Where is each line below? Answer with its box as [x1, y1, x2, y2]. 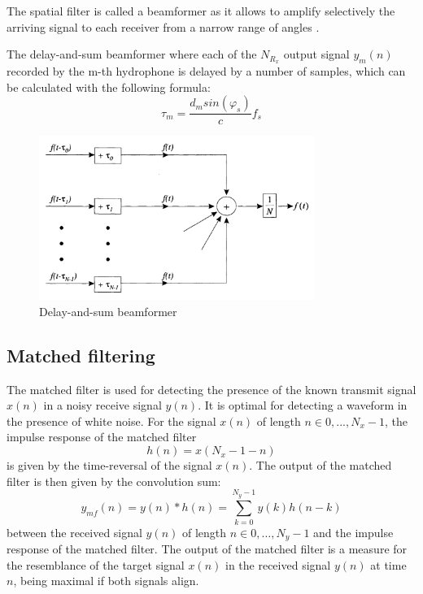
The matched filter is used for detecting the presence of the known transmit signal [7, 380, 416, 397]
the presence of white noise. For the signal [7, 412, 216, 429]
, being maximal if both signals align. [13, 572, 199, 589]
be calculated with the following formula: [7, 78, 211, 95]
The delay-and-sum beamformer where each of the [7, 46, 257, 63]
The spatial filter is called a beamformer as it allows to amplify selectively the [7, 2, 395, 19]
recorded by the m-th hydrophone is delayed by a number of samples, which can [7, 63, 406, 80]
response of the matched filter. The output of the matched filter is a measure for [7, 540, 408, 557]
